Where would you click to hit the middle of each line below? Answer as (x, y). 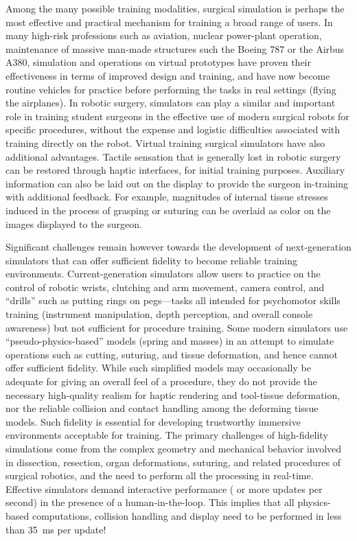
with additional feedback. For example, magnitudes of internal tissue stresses (167, 197)
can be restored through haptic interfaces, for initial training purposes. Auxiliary (175, 170)
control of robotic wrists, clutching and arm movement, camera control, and (165, 287)
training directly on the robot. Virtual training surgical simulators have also (165, 142)
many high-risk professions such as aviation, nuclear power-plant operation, (164, 35)
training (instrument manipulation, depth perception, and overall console (159, 314)
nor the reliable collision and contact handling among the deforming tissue (162, 408)
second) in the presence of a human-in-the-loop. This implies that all (150, 502)
